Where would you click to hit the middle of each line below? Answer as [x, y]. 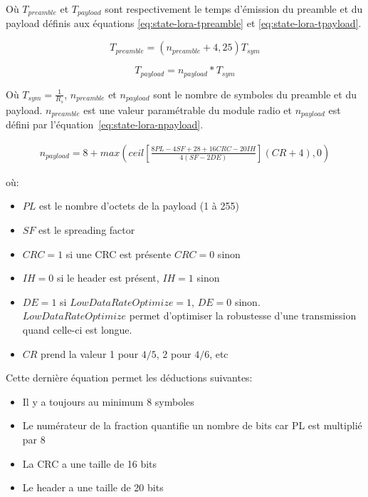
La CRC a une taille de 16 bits [90, 463]
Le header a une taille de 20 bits [93, 487]
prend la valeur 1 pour [90, 353]
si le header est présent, [108, 278]
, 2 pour [174, 353]
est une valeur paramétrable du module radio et [188, 109]
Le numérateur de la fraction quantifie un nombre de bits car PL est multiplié [192, 425]
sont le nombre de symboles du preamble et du [255, 94]
